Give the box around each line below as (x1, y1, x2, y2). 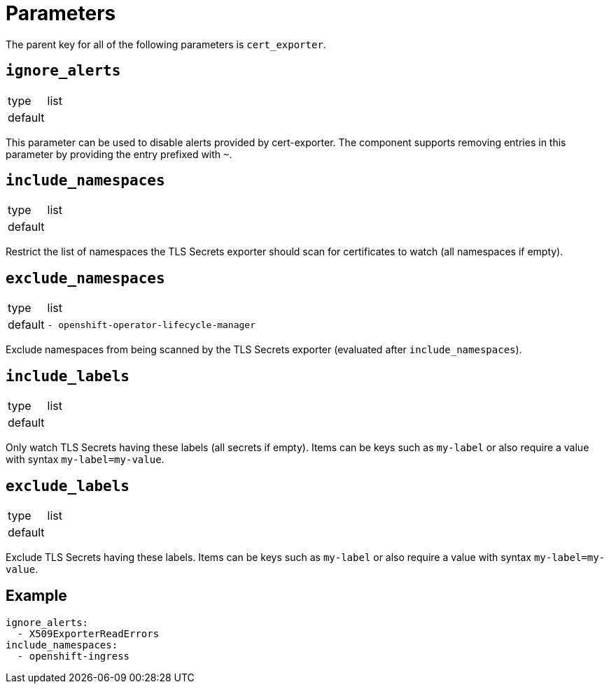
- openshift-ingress (17, 650, 130, 662)
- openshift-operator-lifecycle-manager (47, 319, 256, 330)
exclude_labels (6, 477, 130, 495)
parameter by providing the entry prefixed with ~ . (6, 148, 232, 160)
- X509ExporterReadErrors (17, 627, 160, 639)
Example (6, 587, 67, 605)
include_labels (6, 367, 130, 385)
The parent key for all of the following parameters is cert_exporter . (6, 38, 326, 50)
